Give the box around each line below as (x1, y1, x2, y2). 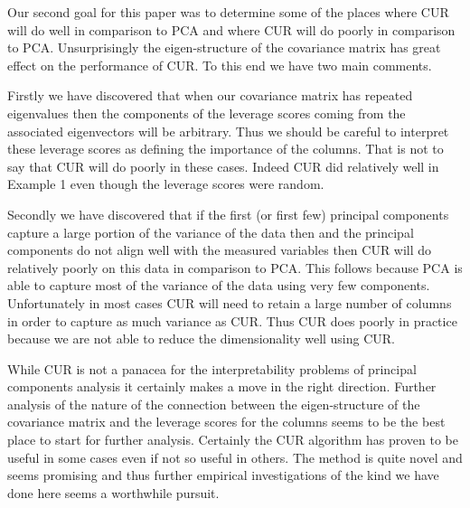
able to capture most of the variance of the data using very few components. (7, 276, 430, 295)
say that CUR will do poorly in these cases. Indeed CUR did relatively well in (7, 156, 439, 175)
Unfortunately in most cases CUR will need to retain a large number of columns (7, 293, 452, 312)
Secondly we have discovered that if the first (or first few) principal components (7, 204, 449, 223)
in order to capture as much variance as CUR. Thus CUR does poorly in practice (7, 311, 457, 330)
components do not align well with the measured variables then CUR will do (7, 240, 432, 259)
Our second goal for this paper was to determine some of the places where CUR (7, 3, 449, 21)
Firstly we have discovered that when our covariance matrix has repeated (7, 86, 413, 105)
